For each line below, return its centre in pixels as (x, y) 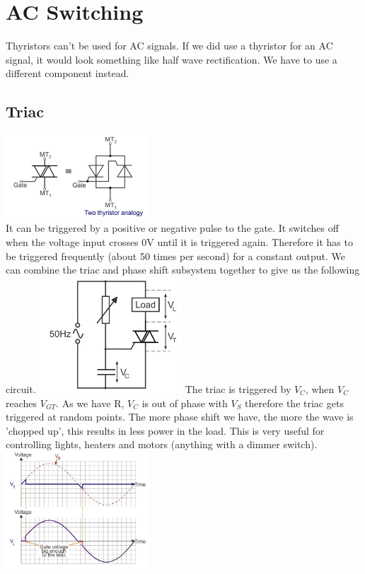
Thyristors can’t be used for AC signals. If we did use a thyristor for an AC (169, 46)
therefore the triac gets (294, 403)
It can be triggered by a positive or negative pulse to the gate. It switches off (172, 228)
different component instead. (68, 73)
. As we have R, (90, 403)
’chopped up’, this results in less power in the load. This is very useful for (165, 430)
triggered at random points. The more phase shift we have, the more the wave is (180, 417)
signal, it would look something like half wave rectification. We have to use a (172, 59)
